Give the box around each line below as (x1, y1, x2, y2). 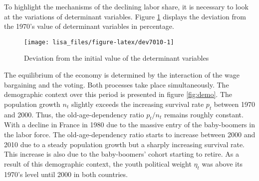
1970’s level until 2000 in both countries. (4, 169, 128, 179)
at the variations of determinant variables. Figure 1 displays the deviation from (4, 11, 246, 21)
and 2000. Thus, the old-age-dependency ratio (4, 109, 144, 119)
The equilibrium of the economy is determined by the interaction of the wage (4, 70, 240, 80)
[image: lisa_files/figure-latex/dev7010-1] (24, 38, 174, 46)
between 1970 (214, 98, 255, 109)
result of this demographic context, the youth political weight (4, 158, 192, 169)
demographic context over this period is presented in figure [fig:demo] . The (4, 89, 232, 99)
